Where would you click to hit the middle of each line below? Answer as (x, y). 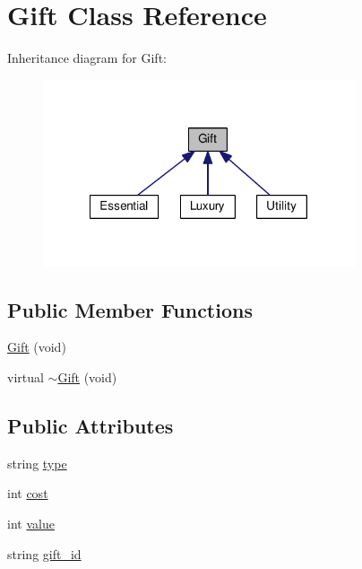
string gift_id (44, 553)
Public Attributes (90, 425)
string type (37, 463)
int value (31, 523)
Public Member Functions (130, 309)
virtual (26, 377)
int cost (28, 493)
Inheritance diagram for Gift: (87, 58)
